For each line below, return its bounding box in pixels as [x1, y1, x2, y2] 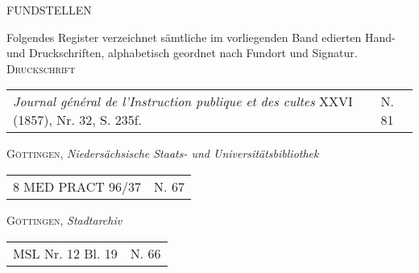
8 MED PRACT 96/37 [13, 176, 142, 196]
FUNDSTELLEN [6, 2, 92, 18]
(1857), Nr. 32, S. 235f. [13, 110, 143, 130]
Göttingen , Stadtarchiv [6, 211, 122, 228]
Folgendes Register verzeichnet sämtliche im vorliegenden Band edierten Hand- [6, 28, 396, 45]
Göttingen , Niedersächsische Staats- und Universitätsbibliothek [6, 145, 319, 162]
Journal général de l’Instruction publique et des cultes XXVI [13, 92, 353, 111]
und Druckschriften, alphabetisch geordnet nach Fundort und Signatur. [6, 44, 358, 61]
